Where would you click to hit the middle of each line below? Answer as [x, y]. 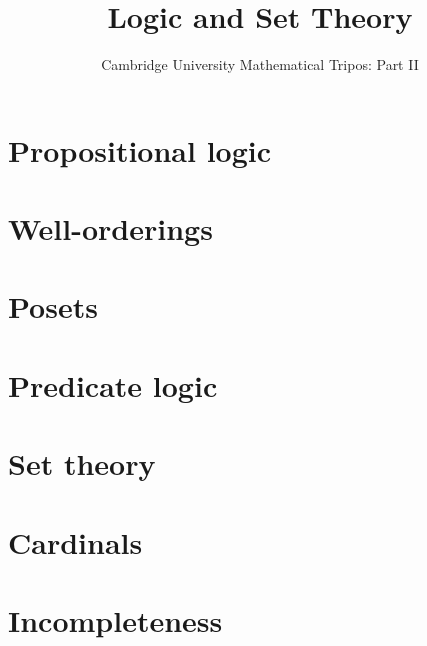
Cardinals [75, 541]
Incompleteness [115, 619]
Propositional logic [140, 149]
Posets [53, 306]
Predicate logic [113, 384]
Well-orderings [110, 228]
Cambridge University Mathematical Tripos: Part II [260, 64]
